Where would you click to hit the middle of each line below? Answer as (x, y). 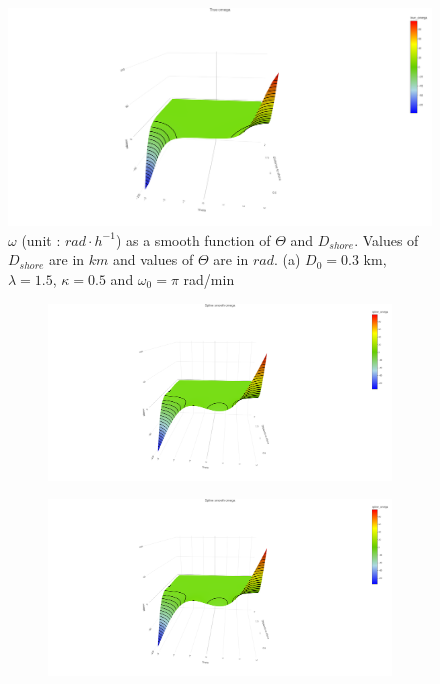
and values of (153, 259)
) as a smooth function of (193, 239)
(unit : (41, 239)
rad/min (209, 278)
